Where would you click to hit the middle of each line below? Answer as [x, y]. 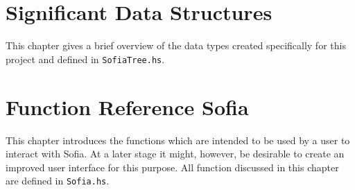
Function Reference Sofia [127, 106]
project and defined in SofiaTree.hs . [85, 59]
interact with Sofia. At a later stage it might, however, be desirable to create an [175, 154]
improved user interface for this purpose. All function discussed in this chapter [172, 167]
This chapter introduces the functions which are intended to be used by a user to [178, 140]
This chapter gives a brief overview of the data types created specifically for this [176, 45]
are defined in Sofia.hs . [58, 181]
